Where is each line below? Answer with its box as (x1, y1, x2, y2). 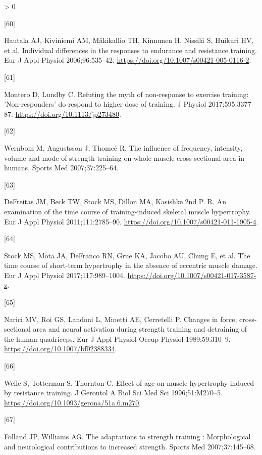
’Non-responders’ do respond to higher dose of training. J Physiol (4, 99, 206, 109)
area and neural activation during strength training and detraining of (33, 324, 247, 334)
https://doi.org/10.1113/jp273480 (15, 108, 120, 119)
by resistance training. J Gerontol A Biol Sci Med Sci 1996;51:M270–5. (4, 387, 223, 398)
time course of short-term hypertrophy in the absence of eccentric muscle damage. (4, 260, 257, 270)
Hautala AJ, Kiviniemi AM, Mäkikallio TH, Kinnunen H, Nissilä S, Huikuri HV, (4, 35, 254, 45)
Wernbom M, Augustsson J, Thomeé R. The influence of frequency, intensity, (4, 142, 243, 153)
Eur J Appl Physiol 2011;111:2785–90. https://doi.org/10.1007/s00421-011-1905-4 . (4, 216, 258, 226)
